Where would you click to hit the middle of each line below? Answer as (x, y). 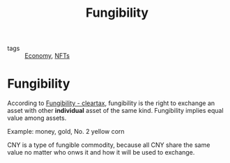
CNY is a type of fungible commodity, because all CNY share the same (109, 145)
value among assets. (37, 118)
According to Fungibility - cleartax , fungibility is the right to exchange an (111, 103)
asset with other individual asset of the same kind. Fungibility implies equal (116, 111)
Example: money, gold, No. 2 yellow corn (66, 132)
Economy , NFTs (47, 56)
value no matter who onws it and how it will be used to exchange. (101, 153)
